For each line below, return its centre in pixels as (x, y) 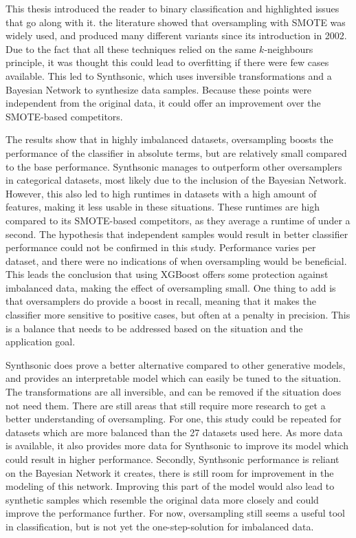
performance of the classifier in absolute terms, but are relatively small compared (176, 152)
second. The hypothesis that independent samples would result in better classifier (177, 234)
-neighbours (289, 49)
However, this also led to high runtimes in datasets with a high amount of (161, 193)
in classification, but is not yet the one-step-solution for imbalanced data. (160, 526)
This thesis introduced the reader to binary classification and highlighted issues (173, 8)
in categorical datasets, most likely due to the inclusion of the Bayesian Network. (176, 180)
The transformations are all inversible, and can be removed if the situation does (174, 392)
